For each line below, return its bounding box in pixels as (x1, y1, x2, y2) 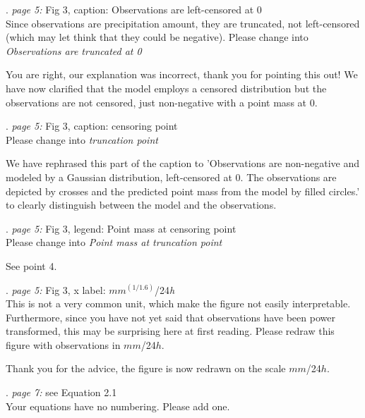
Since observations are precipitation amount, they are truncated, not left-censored (6, 16, 360, 30)
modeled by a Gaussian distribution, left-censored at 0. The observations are (6, 169, 337, 184)
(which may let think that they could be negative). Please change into (6, 30, 309, 44)
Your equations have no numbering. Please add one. (6, 398, 230, 413)
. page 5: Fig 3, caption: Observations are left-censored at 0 (6, 2, 262, 16)
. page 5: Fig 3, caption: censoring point (6, 118, 178, 133)
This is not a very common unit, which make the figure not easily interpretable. (6, 296, 351, 311)
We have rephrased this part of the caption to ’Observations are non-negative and (6, 156, 360, 171)
